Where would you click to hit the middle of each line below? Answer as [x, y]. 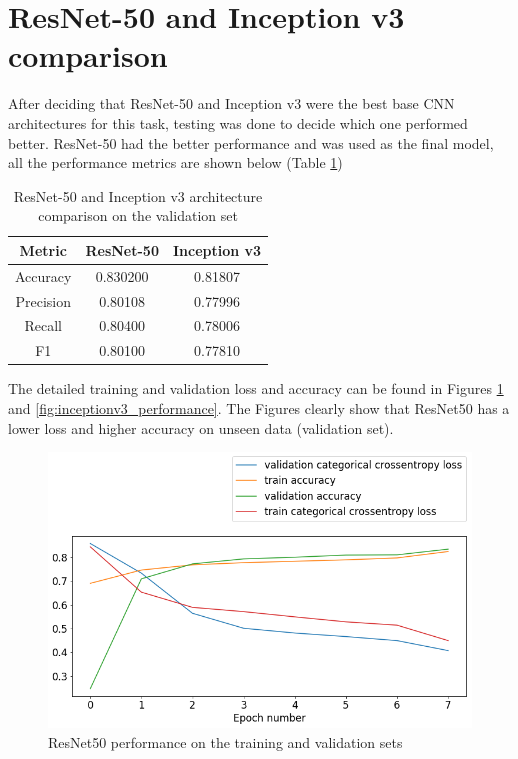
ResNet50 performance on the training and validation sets [225, 741]
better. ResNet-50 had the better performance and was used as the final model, [251, 142]
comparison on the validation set [138, 215]
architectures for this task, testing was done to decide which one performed [238, 122]
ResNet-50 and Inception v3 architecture [138, 195]
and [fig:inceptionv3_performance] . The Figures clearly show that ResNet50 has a [259, 407]
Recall [43, 325]
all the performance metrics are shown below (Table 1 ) [175, 162]
